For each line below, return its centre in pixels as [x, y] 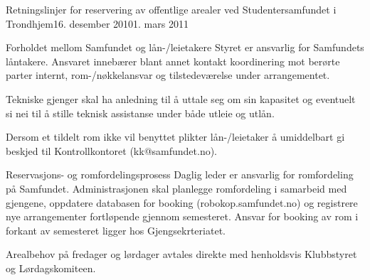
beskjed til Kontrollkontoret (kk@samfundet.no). [112, 150]
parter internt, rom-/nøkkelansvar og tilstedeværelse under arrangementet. [168, 75]
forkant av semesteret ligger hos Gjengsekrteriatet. [116, 230]
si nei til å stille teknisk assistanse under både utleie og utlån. [140, 113]
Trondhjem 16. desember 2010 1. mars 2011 [97, 23]
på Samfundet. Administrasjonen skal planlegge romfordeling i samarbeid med [176, 188]
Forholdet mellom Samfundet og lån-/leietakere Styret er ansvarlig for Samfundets [185, 47]
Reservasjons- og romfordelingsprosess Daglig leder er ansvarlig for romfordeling [180, 174]
